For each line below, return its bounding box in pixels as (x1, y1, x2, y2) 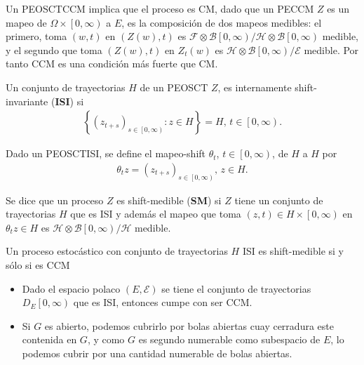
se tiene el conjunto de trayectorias (161, 281, 311, 296)
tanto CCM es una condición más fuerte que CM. (6, 56, 218, 71)
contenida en (22, 332, 77, 347)
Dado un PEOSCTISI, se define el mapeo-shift (6, 146, 206, 161)
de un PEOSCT (140, 79, 208, 94)
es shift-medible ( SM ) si (116, 192, 222, 207)
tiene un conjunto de (234, 192, 323, 207)
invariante (6, 93, 48, 108)
